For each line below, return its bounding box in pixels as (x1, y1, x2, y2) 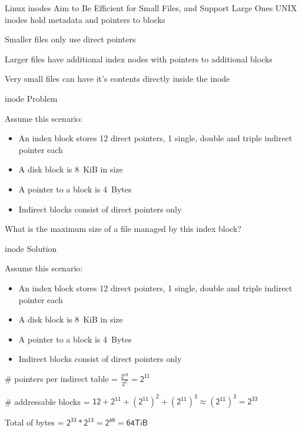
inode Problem (5, 92, 58, 104)
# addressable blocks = (5, 395, 90, 407)
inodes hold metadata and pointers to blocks (5, 13, 165, 25)
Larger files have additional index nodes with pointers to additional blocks (5, 52, 273, 65)
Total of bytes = (5, 416, 64, 428)
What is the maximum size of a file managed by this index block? (5, 222, 241, 235)
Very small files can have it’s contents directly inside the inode (5, 72, 230, 85)
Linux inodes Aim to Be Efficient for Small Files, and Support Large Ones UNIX (5, 2, 297, 14)
